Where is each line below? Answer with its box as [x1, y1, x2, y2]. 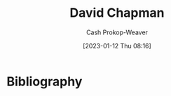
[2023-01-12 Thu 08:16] [83, 41, 151, 50]
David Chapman [69, 5, 165, 21]
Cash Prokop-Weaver [85, 28, 149, 36]
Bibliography [6, 74, 83, 89]
